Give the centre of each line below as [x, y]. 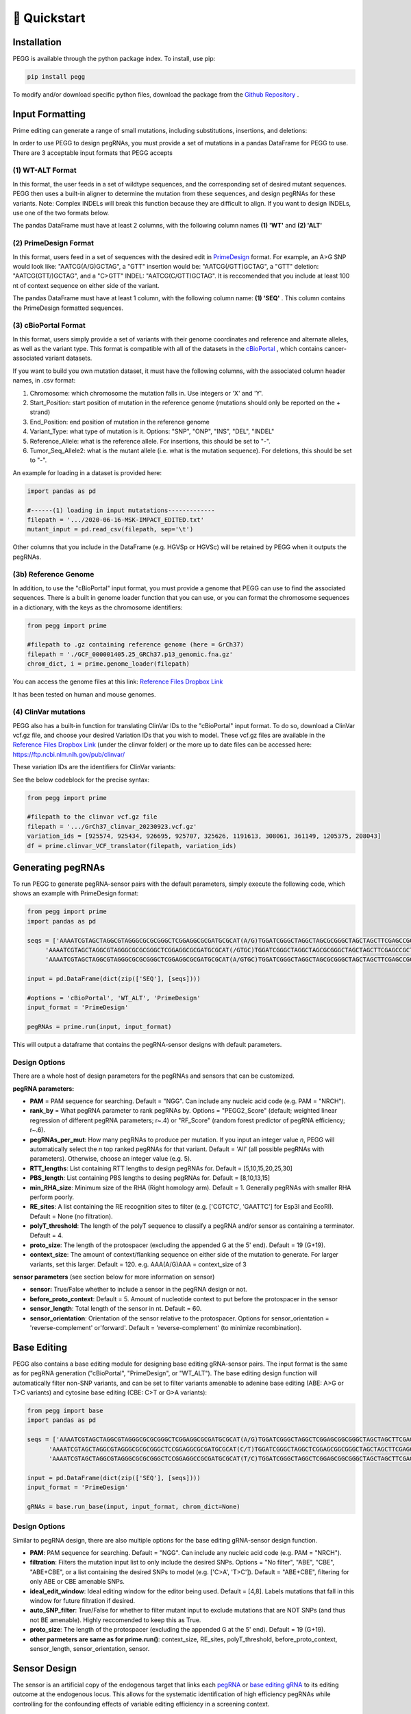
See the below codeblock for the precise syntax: [81, 780]
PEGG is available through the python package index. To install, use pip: [114, 59]
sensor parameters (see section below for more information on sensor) [114, 1277]
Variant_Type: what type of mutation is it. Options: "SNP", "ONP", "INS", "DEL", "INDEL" [152, 431]
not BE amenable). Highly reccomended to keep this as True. [115, 1620]
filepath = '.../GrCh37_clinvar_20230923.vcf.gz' [112, 826]
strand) [40, 412]
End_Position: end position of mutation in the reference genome [120, 422]
